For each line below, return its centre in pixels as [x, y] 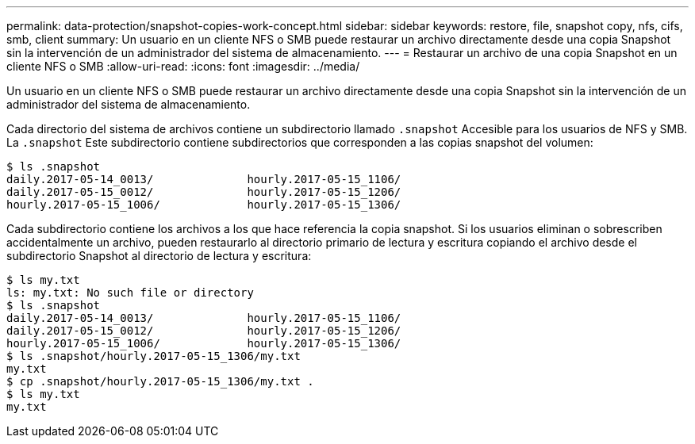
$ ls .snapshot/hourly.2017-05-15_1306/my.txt [154, 356]
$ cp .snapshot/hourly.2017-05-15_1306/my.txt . [160, 381]
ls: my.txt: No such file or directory [130, 293]
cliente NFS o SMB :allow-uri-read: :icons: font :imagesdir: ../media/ [183, 66]
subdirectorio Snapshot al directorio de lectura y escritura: [159, 256]
